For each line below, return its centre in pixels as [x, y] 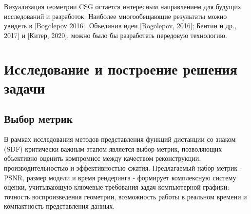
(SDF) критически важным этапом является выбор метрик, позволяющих [113, 148]
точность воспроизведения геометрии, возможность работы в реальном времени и [125, 196]
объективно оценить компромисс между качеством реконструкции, [103, 158]
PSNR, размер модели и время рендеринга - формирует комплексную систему [120, 177]
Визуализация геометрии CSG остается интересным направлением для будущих [123, 6]
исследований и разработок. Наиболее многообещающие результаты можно [116, 16]
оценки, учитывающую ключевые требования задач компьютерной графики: [117, 187]
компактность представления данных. [59, 206]
